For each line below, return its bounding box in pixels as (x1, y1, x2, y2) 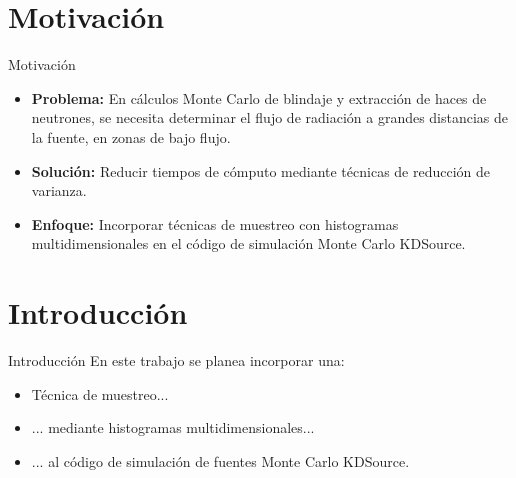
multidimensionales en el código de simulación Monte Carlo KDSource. (31, 233, 466, 254)
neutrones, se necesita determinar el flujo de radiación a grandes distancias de (31, 107, 509, 128)
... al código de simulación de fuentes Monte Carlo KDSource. (31, 450, 410, 471)
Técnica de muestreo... (31, 383, 169, 404)
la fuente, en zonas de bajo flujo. (31, 126, 231, 147)
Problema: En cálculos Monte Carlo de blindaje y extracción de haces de (31, 87, 487, 108)
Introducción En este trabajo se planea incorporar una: (8, 350, 345, 370)
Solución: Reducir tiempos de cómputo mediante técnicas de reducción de (31, 160, 491, 181)
